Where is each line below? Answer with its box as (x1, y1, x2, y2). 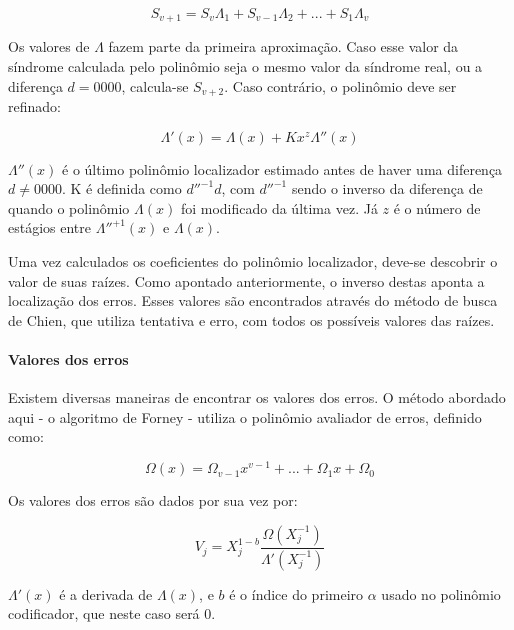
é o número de (393, 197, 481, 218)
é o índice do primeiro (229, 583, 364, 604)
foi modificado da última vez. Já (180, 197, 378, 218)
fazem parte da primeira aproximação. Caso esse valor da (108, 36, 459, 57)
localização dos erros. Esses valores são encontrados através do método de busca (8, 290, 498, 311)
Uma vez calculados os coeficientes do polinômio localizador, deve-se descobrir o (8, 251, 498, 272)
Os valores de (8, 36, 90, 57)
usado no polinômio (381, 583, 501, 604)
